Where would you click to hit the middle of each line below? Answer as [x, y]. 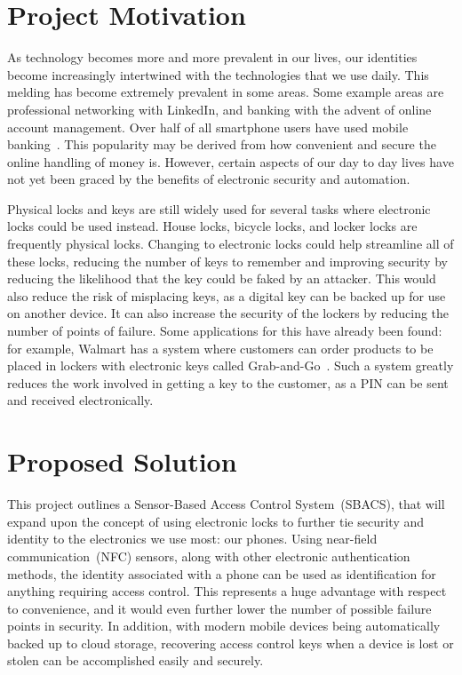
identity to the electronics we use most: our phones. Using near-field [192, 539]
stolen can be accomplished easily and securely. [135, 660]
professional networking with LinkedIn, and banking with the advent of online [219, 109]
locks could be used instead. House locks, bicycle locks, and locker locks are [212, 226]
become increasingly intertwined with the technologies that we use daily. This [218, 74]
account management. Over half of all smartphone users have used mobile [208, 127]
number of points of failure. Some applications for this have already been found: [225, 331]
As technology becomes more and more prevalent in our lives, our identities [212, 57]
